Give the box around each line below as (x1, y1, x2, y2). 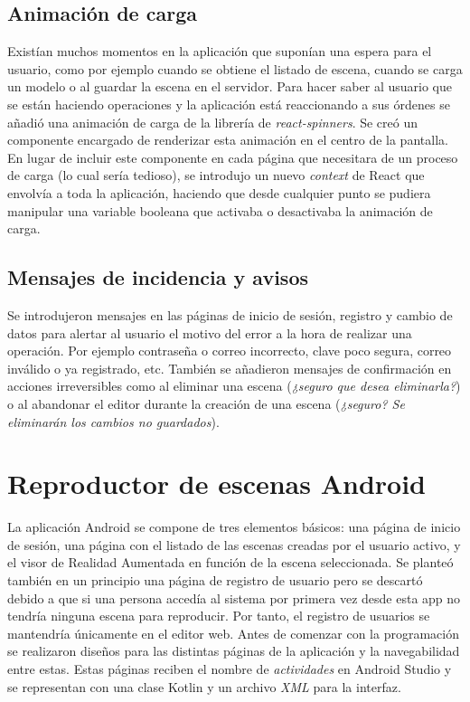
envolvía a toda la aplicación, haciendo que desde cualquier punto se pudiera (7, 183, 431, 202)
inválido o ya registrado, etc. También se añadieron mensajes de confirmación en (7, 358, 452, 377)
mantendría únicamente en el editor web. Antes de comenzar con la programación (7, 623, 459, 642)
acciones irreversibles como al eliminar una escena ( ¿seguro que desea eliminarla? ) (7, 376, 461, 395)
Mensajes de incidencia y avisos (7, 263, 309, 291)
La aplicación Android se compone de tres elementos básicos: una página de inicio (7, 517, 461, 536)
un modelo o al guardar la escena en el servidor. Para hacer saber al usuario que (7, 77, 452, 96)
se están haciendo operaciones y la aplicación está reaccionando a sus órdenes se (7, 94, 450, 113)
